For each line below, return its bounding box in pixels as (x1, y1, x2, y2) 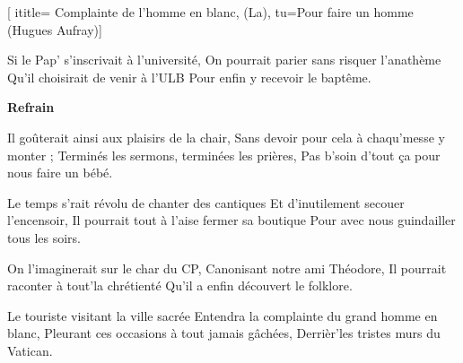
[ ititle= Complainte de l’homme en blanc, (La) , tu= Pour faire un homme (7, 3, 414, 21)
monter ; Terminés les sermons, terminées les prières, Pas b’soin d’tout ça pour (7, 145, 441, 164)
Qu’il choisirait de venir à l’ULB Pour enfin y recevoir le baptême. (7, 67, 371, 86)
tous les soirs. (7, 228, 81, 246)
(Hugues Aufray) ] (7, 20, 102, 39)
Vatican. (7, 341, 53, 359)
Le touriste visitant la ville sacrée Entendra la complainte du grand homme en (7, 306, 438, 324)
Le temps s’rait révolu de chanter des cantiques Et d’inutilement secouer (7, 193, 405, 212)
